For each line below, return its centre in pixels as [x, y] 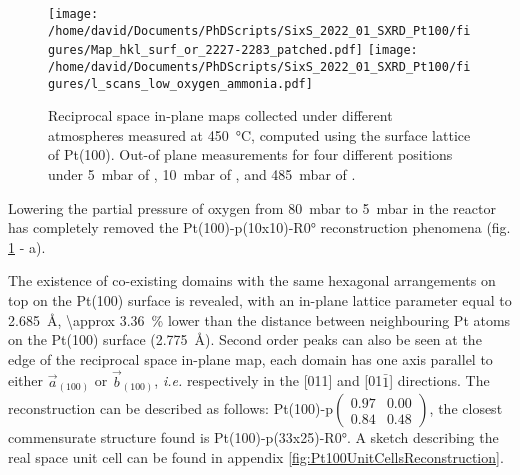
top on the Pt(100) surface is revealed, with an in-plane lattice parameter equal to [260, 300]
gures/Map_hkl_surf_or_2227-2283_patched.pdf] [205, 50]
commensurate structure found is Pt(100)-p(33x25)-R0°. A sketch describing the [253, 437]
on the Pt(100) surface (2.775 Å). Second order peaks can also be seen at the [245, 339]
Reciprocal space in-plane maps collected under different [220, 115]
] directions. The [439, 380]
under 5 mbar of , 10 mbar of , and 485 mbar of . [202, 174]
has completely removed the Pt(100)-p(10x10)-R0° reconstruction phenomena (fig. [259, 227]
